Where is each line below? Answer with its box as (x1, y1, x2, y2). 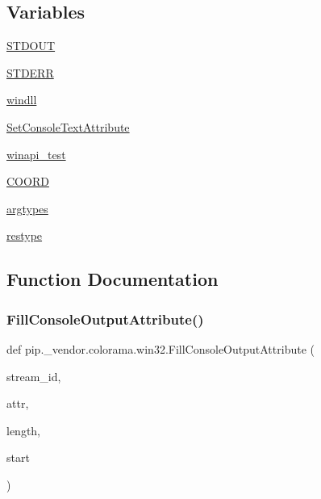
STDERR (6, 64, 54, 81)
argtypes (6, 199, 48, 216)
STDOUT (6, 37, 56, 54)
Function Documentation (6, 266, 219, 291)
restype (6, 227, 43, 244)
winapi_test (6, 145, 66, 162)
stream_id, (6, 367, 61, 384)
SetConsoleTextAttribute (6, 118, 130, 135)
